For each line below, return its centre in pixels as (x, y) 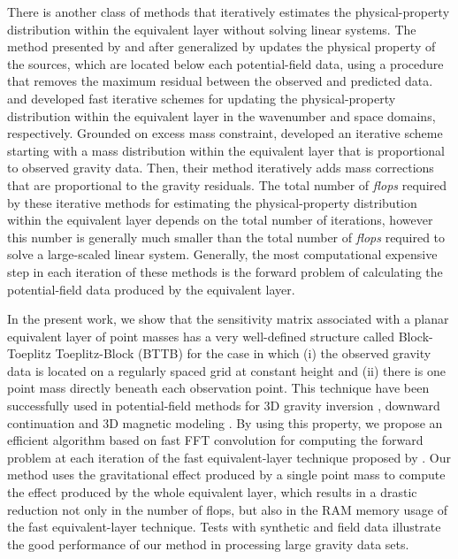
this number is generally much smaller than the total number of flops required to (226, 237)
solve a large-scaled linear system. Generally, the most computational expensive (222, 254)
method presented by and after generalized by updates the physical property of (221, 46)
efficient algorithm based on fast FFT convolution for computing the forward (215, 440)
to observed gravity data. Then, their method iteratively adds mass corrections (221, 168)
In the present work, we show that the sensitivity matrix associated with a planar (228, 319)
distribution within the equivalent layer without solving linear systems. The (212, 29)
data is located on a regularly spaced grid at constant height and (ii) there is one (226, 370)
